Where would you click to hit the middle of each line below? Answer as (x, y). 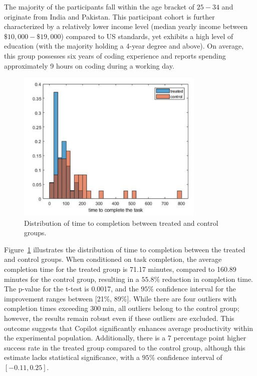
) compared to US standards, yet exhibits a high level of (147, 36)
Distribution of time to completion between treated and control (121, 223)
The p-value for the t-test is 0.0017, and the (71, 289)
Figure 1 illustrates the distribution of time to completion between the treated (125, 249)
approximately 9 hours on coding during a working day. (89, 65)
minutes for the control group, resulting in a (72, 279)
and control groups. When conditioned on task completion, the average (113, 259)
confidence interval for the (196, 289)
